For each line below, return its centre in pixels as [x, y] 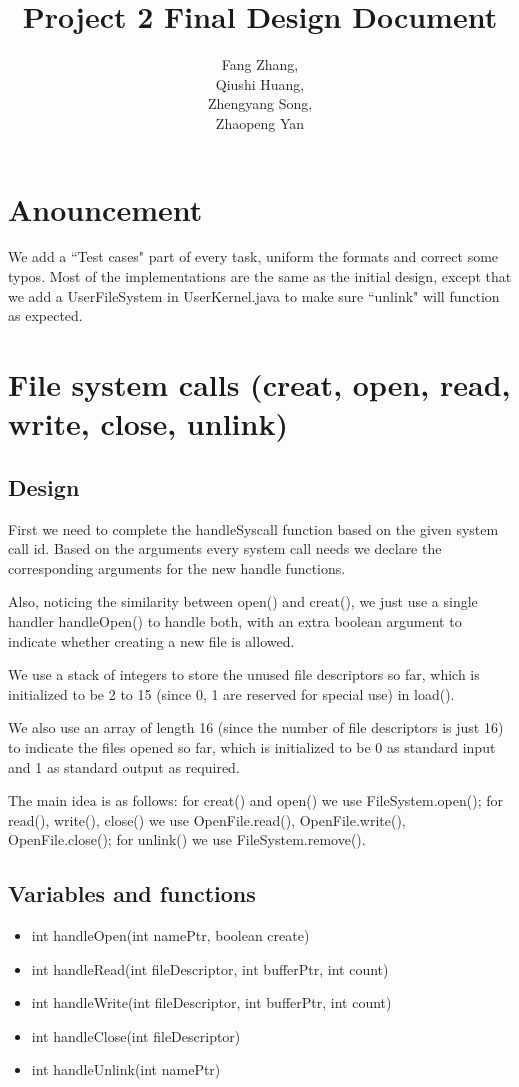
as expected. [45, 315]
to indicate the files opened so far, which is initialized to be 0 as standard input [252, 746]
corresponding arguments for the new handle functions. [177, 567]
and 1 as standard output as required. [124, 766]
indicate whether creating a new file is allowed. [151, 640]
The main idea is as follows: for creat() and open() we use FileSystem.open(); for [255, 800]
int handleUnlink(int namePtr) [126, 1069]
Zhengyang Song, [260, 103]
